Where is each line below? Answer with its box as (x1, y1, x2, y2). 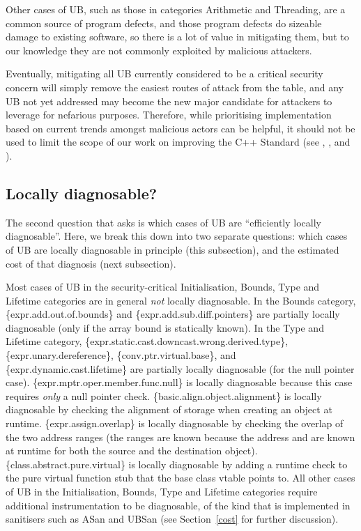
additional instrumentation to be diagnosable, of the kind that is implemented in (6, 498, 351, 512)
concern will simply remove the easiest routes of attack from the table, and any (6, 79, 344, 94)
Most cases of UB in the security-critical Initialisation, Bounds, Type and (6, 279, 320, 294)
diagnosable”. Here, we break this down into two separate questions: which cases (6, 229, 348, 243)
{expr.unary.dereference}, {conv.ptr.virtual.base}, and (6, 348, 236, 362)
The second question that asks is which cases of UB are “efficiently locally (6, 215, 321, 229)
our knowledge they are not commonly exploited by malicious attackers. (6, 43, 312, 57)
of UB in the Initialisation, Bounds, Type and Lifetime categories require (6, 484, 318, 499)
